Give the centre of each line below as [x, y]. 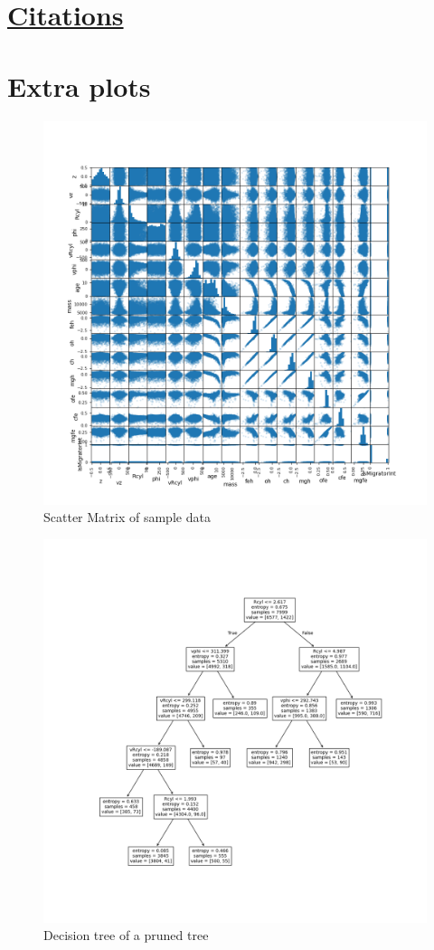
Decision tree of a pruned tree [126, 935]
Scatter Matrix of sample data [127, 517]
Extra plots [79, 85]
